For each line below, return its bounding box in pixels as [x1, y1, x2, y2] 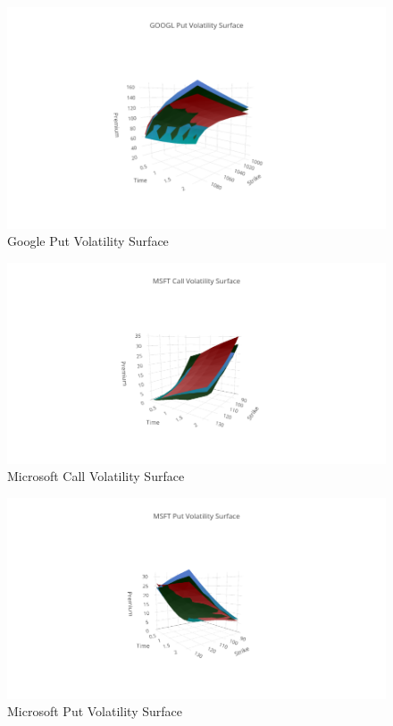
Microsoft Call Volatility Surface [7, 467, 185, 485]
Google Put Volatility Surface [7, 232, 169, 250]
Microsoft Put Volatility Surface [7, 702, 182, 721]
